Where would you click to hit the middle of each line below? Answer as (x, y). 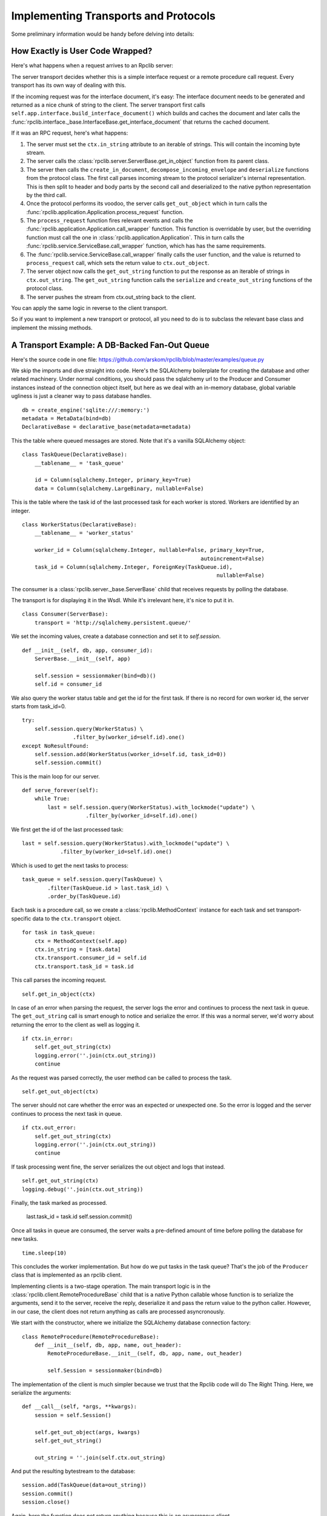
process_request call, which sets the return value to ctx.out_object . (118, 263)
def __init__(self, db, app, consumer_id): (88, 650)
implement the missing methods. (52, 327)
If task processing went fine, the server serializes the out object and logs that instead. (118, 1167)
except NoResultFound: (56, 746)
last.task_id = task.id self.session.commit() (79, 1216)
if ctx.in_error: (48, 1039)
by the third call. (46, 195)
